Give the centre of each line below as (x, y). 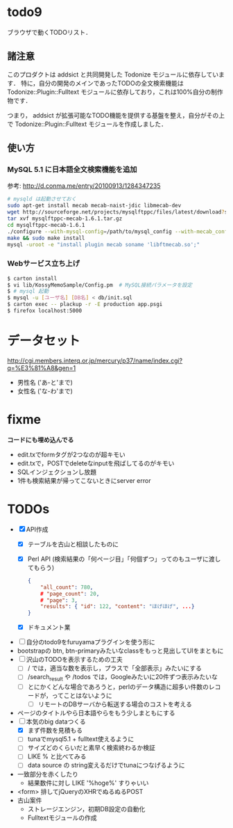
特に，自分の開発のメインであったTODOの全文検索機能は (102, 83)
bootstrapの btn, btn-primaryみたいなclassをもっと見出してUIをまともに (120, 651)
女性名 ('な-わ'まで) (45, 391)
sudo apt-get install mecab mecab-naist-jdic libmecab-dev (94, 206)
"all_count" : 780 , (67, 587)
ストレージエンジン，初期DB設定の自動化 (86, 809)
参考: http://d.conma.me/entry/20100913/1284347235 (84, 186)
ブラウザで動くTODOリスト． (50, 32)
